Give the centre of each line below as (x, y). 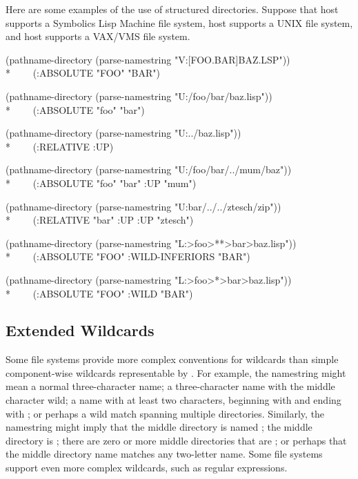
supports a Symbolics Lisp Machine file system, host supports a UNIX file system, (179, 22)
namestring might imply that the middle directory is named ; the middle (159, 427)
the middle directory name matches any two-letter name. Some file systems (164, 454)
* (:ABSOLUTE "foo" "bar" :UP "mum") (101, 183)
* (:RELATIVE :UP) (60, 146)
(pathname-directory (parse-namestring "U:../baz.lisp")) (123, 133)
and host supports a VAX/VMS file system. (98, 36)
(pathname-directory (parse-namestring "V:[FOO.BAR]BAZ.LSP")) (148, 59)
